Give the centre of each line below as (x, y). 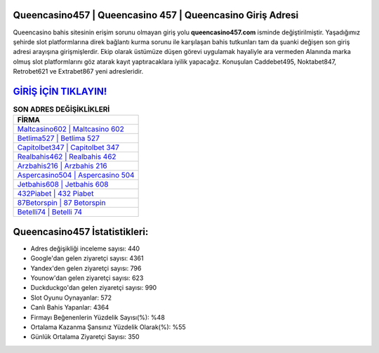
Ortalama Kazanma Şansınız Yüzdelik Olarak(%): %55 (108, 327)
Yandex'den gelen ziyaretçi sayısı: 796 (86, 268)
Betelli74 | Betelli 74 (50, 212)
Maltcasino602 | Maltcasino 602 (71, 129)
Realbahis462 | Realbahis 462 (67, 156)
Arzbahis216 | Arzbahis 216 (62, 166)
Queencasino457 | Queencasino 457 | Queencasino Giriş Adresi (156, 15)
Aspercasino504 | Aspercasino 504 (76, 175)
